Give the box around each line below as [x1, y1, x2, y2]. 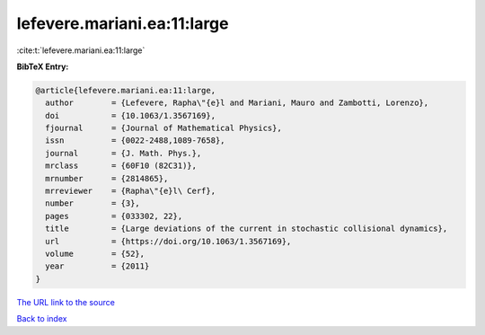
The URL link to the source [16, 296, 116, 307]
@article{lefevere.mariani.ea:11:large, [35, 85, 216, 95]
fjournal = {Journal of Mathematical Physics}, [45, 123, 282, 134]
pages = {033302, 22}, [45, 211, 183, 221]
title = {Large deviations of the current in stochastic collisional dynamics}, [45, 224, 448, 234]
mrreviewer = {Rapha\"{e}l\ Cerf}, [45, 186, 216, 197]
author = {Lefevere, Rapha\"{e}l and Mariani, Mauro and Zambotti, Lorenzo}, [45, 98, 429, 108]
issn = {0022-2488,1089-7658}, [45, 136, 225, 145]
